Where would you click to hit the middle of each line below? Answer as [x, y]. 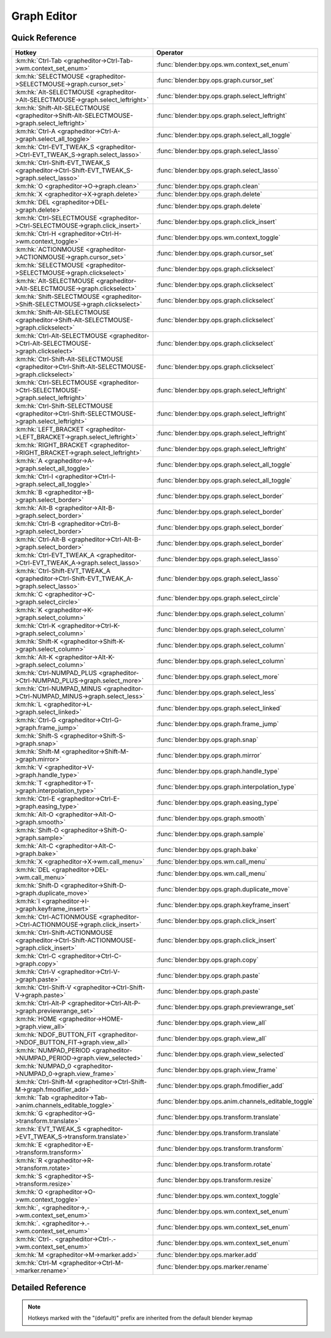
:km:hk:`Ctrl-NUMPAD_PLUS [56, 673]
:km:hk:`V [29, 767]
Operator [170, 53]
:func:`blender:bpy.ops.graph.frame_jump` [218, 724]
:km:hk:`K [29, 610]
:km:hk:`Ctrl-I [34, 477]
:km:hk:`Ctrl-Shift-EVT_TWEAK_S [63, 163]
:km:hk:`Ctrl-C [36, 956]
